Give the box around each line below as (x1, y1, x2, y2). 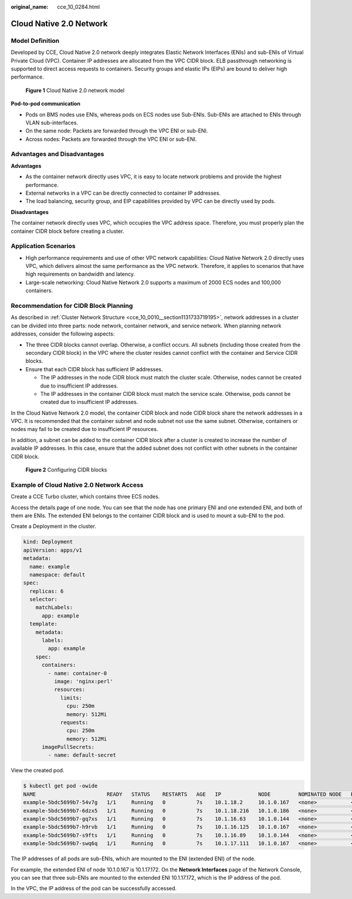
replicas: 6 (29, 588, 64, 595)
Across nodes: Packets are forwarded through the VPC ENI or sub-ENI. (25, 135, 197, 143)
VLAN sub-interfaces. (25, 119, 79, 126)
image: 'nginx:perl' (53, 678, 114, 684)
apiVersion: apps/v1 (23, 547, 82, 554)
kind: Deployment (23, 538, 73, 545)
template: (29, 620, 58, 627)
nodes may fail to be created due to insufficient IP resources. (11, 426, 158, 433)
